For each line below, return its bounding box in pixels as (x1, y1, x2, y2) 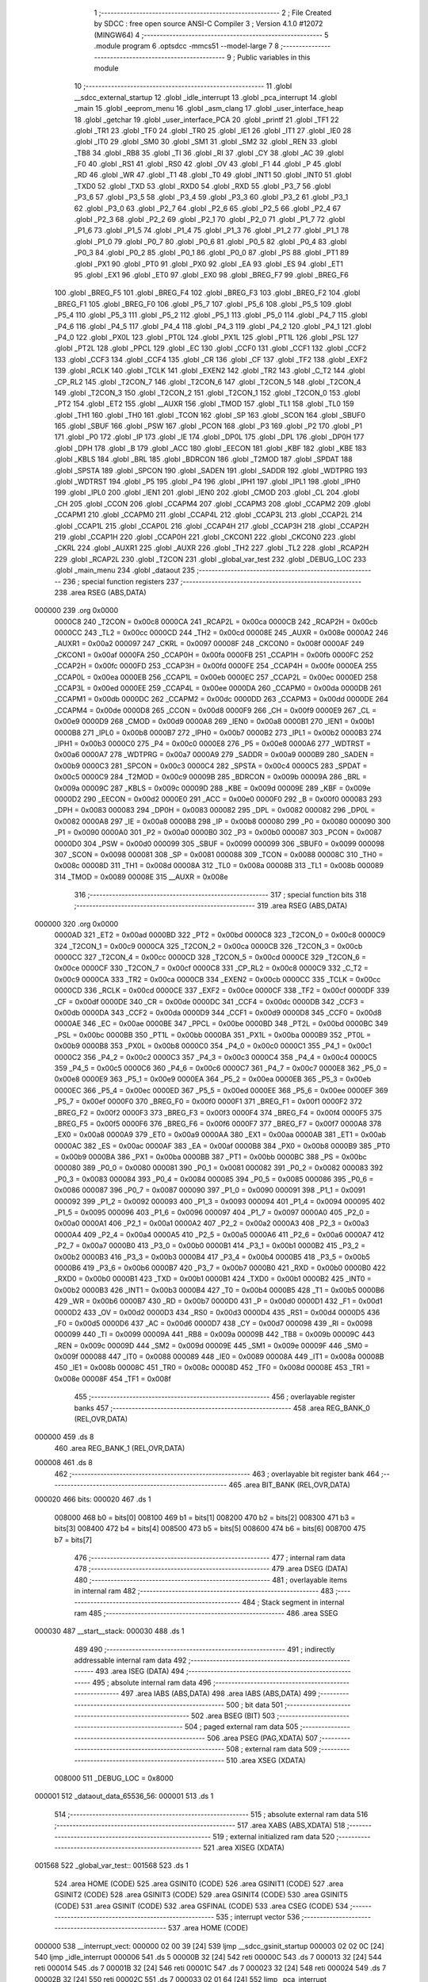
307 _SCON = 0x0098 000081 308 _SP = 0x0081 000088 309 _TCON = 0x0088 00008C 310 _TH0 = (54, 849, 384, 859)
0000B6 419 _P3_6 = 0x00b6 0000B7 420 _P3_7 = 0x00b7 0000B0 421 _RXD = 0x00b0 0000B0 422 (54, 1263, 386, 1272)
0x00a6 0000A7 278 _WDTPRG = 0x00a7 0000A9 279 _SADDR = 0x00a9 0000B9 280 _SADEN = (54, 750, 375, 760)
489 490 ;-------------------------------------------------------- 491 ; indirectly (74, 1644, 335, 1654)
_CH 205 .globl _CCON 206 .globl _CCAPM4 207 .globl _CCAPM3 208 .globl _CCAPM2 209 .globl (54, 499, 371, 508)
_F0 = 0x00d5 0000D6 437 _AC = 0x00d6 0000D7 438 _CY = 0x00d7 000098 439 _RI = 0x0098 (54, 1318, 373, 1328)
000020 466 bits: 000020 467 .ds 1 (34, 1494, 151, 1504)
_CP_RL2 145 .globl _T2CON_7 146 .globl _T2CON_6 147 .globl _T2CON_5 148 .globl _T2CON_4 (54, 377, 361, 386)
